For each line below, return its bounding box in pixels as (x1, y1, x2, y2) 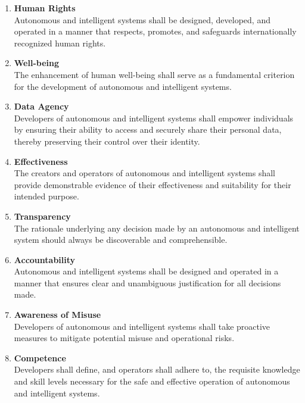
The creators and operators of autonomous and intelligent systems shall (14, 167, 275, 179)
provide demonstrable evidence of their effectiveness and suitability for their (14, 178, 291, 190)
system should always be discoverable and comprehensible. (14, 233, 228, 246)
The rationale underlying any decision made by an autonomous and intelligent (14, 221, 300, 234)
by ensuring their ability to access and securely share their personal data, (14, 123, 282, 136)
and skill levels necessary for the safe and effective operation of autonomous (14, 375, 290, 388)
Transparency (14, 210, 71, 222)
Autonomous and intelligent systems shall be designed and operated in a (14, 265, 279, 277)
